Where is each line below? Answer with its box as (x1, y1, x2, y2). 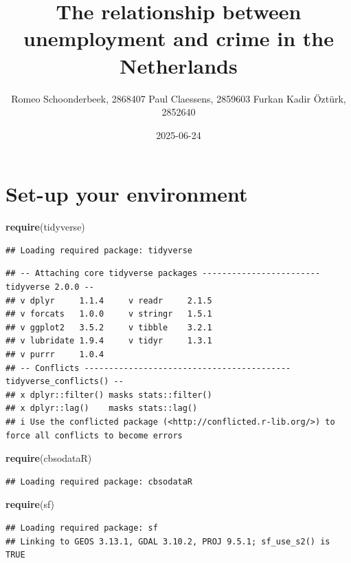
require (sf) (5, 497, 55, 511)
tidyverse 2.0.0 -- (5, 282, 94, 292)
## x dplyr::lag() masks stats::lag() (5, 403, 198, 414)
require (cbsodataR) (5, 451, 92, 465)
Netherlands (120, 51, 238, 79)
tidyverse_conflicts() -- (5, 376, 124, 387)
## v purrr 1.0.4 (5, 349, 104, 359)
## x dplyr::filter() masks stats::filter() (5, 390, 212, 400)
